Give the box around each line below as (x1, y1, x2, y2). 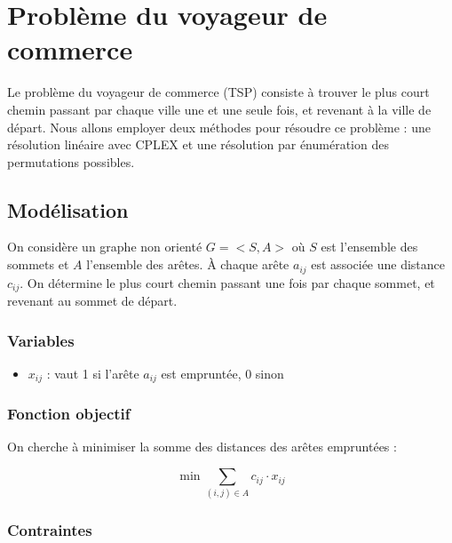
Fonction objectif (7, 403, 131, 425)
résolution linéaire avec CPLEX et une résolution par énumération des (7, 135, 389, 154)
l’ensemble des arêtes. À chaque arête (86, 255, 289, 274)
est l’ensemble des (321, 237, 418, 256)
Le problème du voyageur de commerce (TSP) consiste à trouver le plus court (7, 83, 430, 101)
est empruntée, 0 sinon (161, 363, 284, 382)
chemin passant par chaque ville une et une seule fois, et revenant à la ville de (7, 100, 432, 118)
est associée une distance (311, 255, 446, 274)
